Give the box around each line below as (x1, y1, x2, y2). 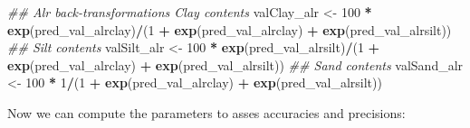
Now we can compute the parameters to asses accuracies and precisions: (7, 103, 406, 122)
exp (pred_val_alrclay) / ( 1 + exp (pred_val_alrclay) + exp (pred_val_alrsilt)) (7, 20, 452, 39)
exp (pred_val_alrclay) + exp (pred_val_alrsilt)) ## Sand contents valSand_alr (7, 55, 464, 74)
